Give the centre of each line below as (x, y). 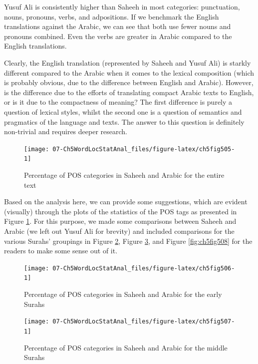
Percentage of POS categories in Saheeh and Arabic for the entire (124, 175)
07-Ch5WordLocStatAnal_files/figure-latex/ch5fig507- (144, 322)
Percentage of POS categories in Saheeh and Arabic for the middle (126, 347)
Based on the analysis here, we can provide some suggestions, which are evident (126, 202)
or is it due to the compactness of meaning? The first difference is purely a (118, 102)
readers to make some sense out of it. (61, 251)
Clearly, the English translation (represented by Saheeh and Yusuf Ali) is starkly (128, 62)
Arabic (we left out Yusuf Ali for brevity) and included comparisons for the (119, 231)
